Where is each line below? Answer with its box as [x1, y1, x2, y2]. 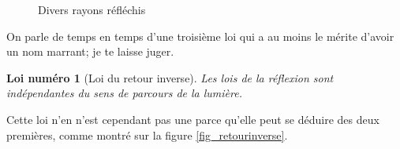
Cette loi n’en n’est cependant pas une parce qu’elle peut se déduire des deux [6, 111, 379, 127]
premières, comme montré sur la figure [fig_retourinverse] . [6, 126, 288, 143]
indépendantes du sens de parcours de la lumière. [6, 85, 242, 101]
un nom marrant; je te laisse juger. [6, 43, 174, 60]
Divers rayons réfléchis [38, 2, 146, 17]
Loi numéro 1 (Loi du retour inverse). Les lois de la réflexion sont [6, 69, 334, 85]
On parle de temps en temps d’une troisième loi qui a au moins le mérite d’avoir [6, 27, 394, 44]
